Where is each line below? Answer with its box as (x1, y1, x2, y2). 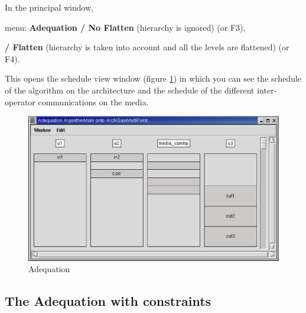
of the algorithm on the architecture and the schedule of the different (5, 83, 255, 96)
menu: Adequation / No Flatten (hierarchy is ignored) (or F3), (5, 21, 246, 33)
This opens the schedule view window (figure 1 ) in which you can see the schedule (5, 72, 302, 85)
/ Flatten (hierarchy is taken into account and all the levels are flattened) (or (5, 41, 289, 53)
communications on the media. (38, 95, 149, 108)
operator (5, 95, 35, 108)
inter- (257, 83, 277, 96)
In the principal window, (5, 1, 94, 13)
